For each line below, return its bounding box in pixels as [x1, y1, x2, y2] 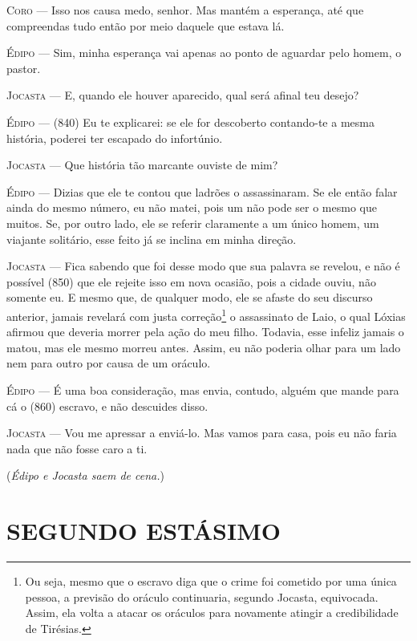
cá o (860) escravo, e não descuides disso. [6, 397, 208, 414]
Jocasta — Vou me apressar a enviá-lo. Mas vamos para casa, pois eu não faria [6, 424, 397, 441]
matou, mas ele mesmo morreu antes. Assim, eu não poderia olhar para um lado [6, 339, 401, 355]
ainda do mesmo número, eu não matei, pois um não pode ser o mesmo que [6, 199, 377, 216]
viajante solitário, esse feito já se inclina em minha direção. [6, 230, 297, 247]
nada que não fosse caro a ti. [6, 440, 148, 456]
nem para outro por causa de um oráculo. [6, 355, 211, 371]
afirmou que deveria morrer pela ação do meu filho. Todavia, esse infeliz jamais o [6, 323, 404, 340]
